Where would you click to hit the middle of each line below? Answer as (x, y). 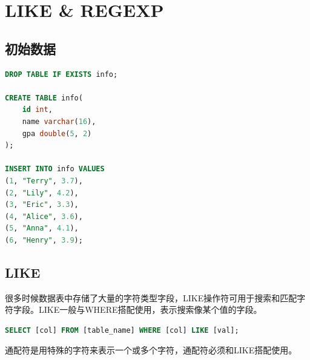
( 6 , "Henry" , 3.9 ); (44, 240)
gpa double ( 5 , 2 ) (57, 133)
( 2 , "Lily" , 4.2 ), (42, 193)
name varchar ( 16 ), (59, 121)
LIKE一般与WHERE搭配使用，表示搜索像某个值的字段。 (150, 309)
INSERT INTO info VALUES (55, 169)
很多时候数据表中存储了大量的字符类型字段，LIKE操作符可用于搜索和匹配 (151, 297)
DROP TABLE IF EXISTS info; (61, 74)
